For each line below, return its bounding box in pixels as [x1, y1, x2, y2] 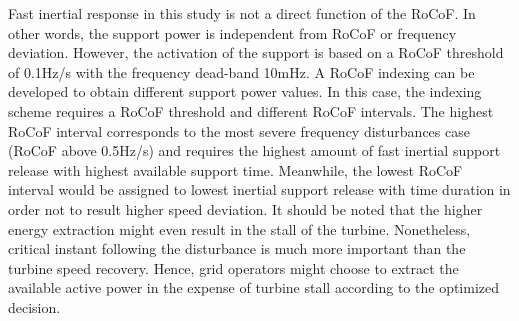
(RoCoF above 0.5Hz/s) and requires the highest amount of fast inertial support [8, 140, 501, 161]
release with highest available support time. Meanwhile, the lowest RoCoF [8, 159, 463, 180]
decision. [8, 296, 61, 317]
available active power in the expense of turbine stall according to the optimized [8, 277, 500, 298]
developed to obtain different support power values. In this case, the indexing [8, 81, 482, 102]
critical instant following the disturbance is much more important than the [8, 238, 466, 259]
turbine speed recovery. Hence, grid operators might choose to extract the [8, 257, 459, 278]
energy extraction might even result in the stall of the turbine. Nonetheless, [8, 218, 471, 239]
